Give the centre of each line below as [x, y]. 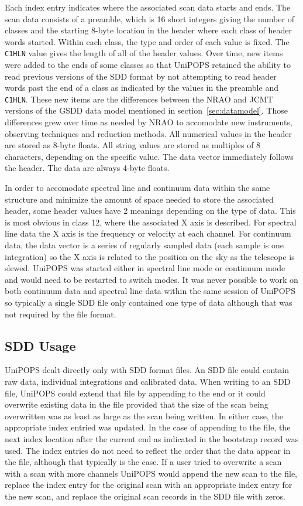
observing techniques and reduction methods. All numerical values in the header [148, 133]
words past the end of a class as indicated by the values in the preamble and [142, 88]
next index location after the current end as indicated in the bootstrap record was [152, 438]
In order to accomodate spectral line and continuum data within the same [137, 188]
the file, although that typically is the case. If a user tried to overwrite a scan [143, 462]
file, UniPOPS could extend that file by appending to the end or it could [135, 393]
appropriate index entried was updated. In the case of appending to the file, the [148, 427]
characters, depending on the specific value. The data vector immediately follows [149, 156]
